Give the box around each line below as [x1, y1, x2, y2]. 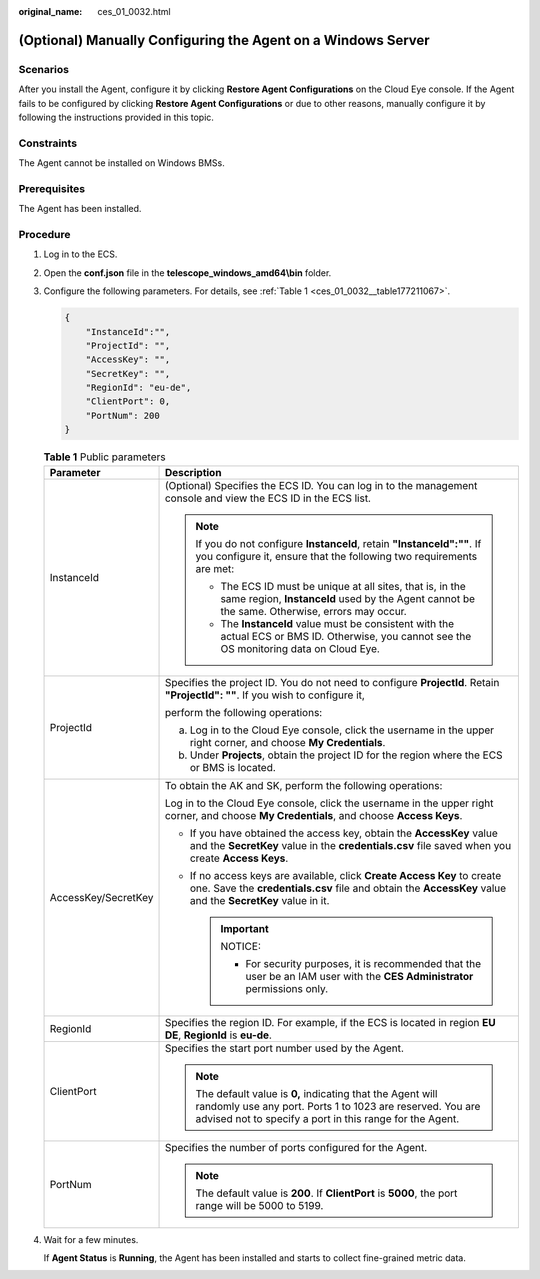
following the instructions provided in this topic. [18, 111, 215, 123]
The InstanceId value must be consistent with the [220, 616, 455, 630]
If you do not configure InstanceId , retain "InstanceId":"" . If [195, 536, 482, 550]
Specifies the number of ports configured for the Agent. [164, 1140, 428, 1154]
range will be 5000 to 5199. [195, 1198, 324, 1212]
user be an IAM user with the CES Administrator [245, 969, 474, 983]
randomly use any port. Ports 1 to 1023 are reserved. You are [195, 1099, 481, 1113]
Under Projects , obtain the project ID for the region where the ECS [189, 748, 503, 762]
